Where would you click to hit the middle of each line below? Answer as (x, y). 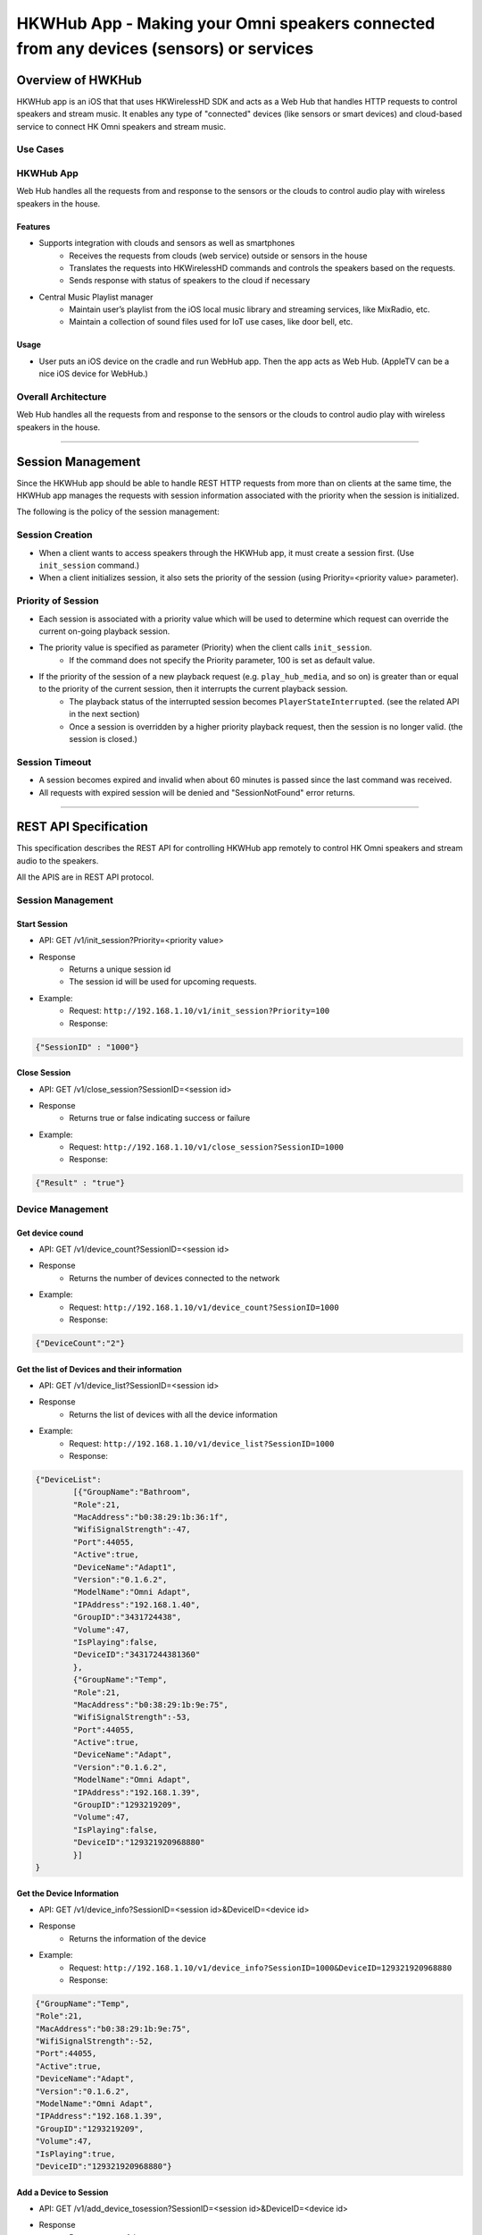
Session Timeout (54, 762)
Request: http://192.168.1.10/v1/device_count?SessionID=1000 (204, 1307)
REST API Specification (83, 827)
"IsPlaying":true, (75, 2154)
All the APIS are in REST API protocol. (85, 877)
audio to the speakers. (58, 860)
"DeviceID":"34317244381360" (137, 1655)
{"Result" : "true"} (80, 1183)
